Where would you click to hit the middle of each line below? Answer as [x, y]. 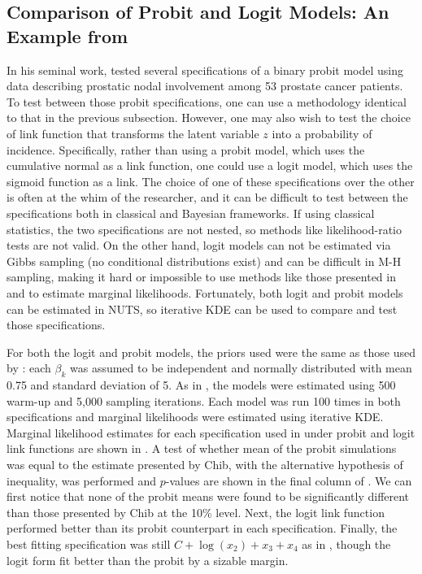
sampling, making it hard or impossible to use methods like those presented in [201, 277]
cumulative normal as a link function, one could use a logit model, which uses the [210, 165]
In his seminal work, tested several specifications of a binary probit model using [205, 70]
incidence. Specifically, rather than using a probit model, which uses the [186, 149]
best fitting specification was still [89, 544]
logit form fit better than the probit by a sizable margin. [148, 560]
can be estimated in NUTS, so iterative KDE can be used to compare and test [202, 309]
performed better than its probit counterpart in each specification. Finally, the [202, 528]
